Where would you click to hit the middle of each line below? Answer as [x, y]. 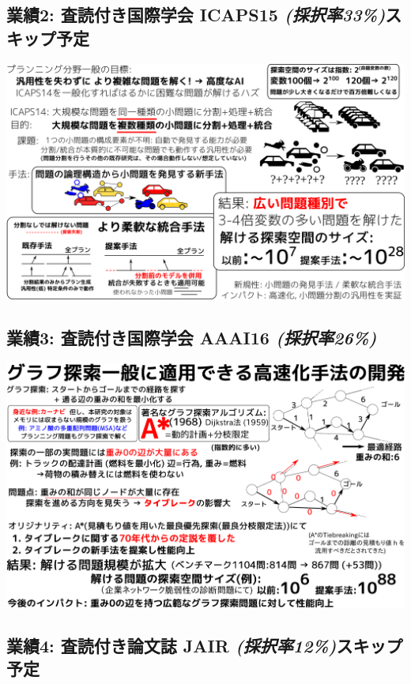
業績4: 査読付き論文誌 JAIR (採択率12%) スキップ [205, 646]
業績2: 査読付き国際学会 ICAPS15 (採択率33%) [196, 15]
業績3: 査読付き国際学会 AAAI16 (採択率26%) [192, 337]
